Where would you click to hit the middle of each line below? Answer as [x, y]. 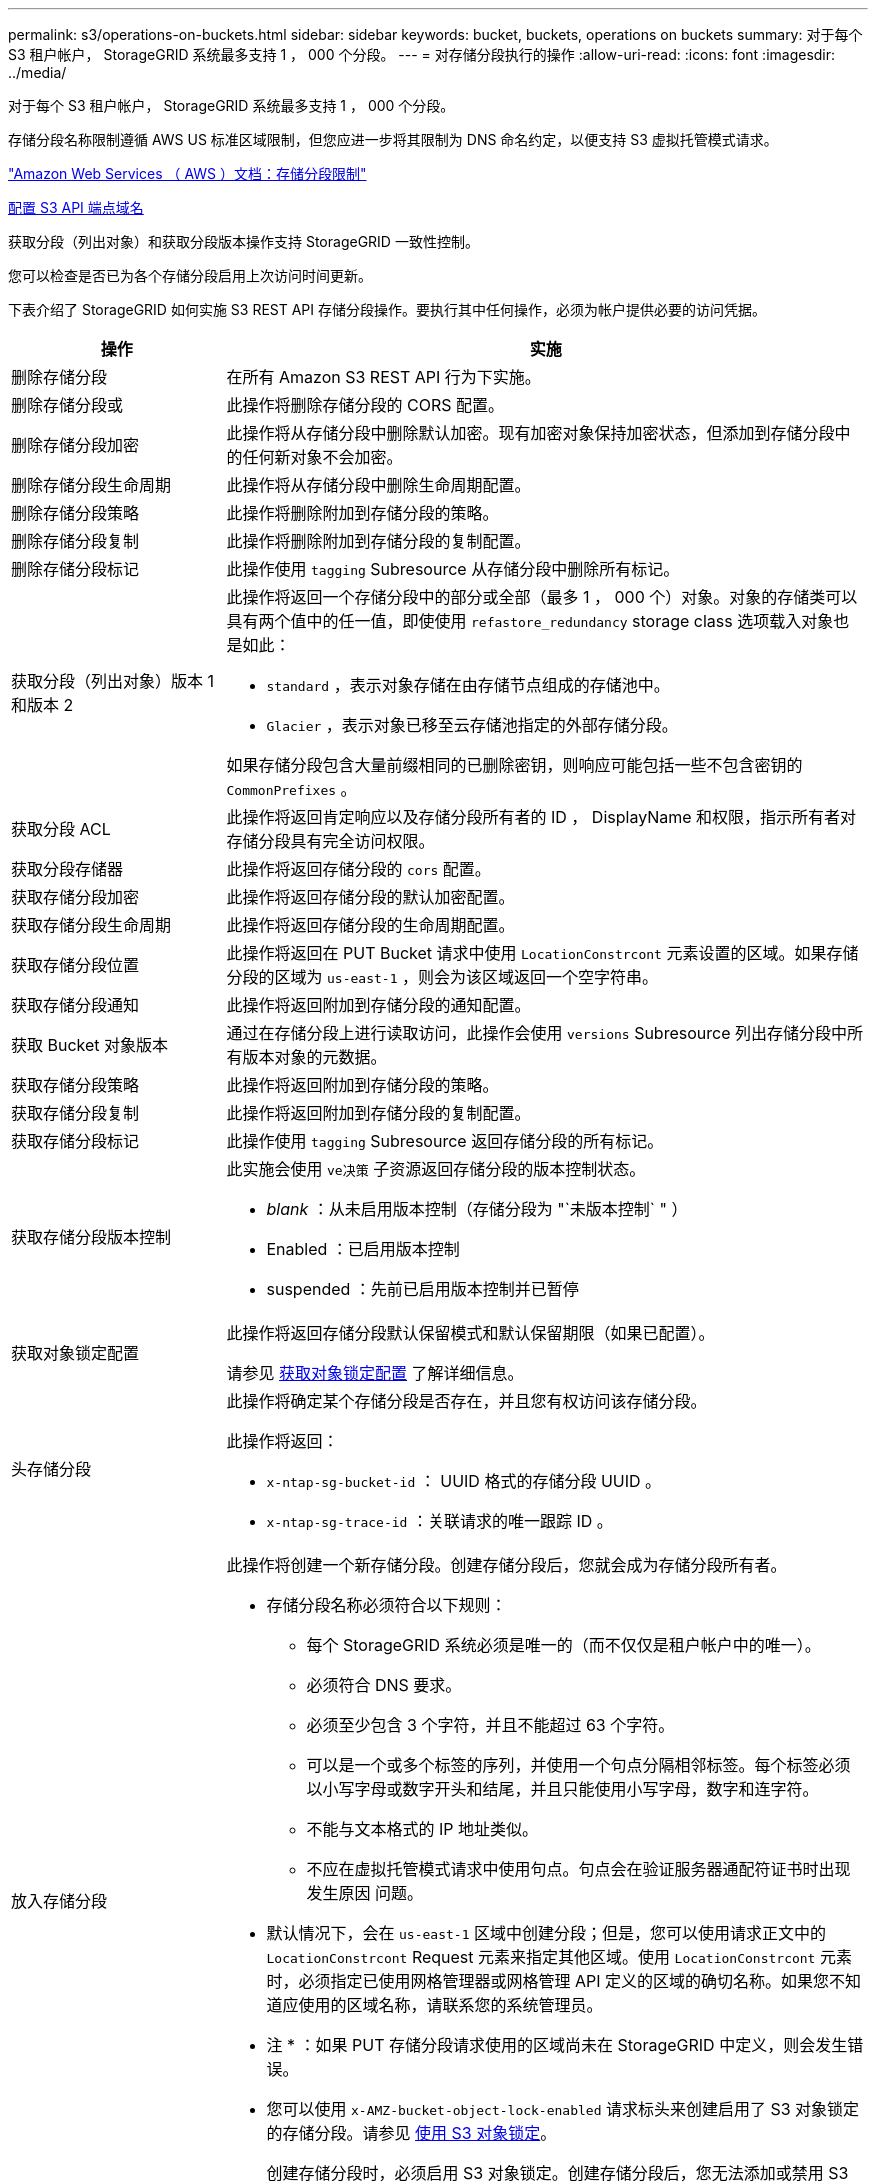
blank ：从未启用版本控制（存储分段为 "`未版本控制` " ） [477, 1209]
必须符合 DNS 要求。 [384, 1685]
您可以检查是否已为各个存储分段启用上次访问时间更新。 [190, 275]
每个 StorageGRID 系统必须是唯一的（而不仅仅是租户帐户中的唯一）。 [563, 1645]
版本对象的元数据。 [314, 1057]
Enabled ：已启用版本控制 [363, 1249]
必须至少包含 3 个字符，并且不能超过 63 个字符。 [490, 1725]
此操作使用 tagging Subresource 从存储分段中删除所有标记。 [453, 569]
